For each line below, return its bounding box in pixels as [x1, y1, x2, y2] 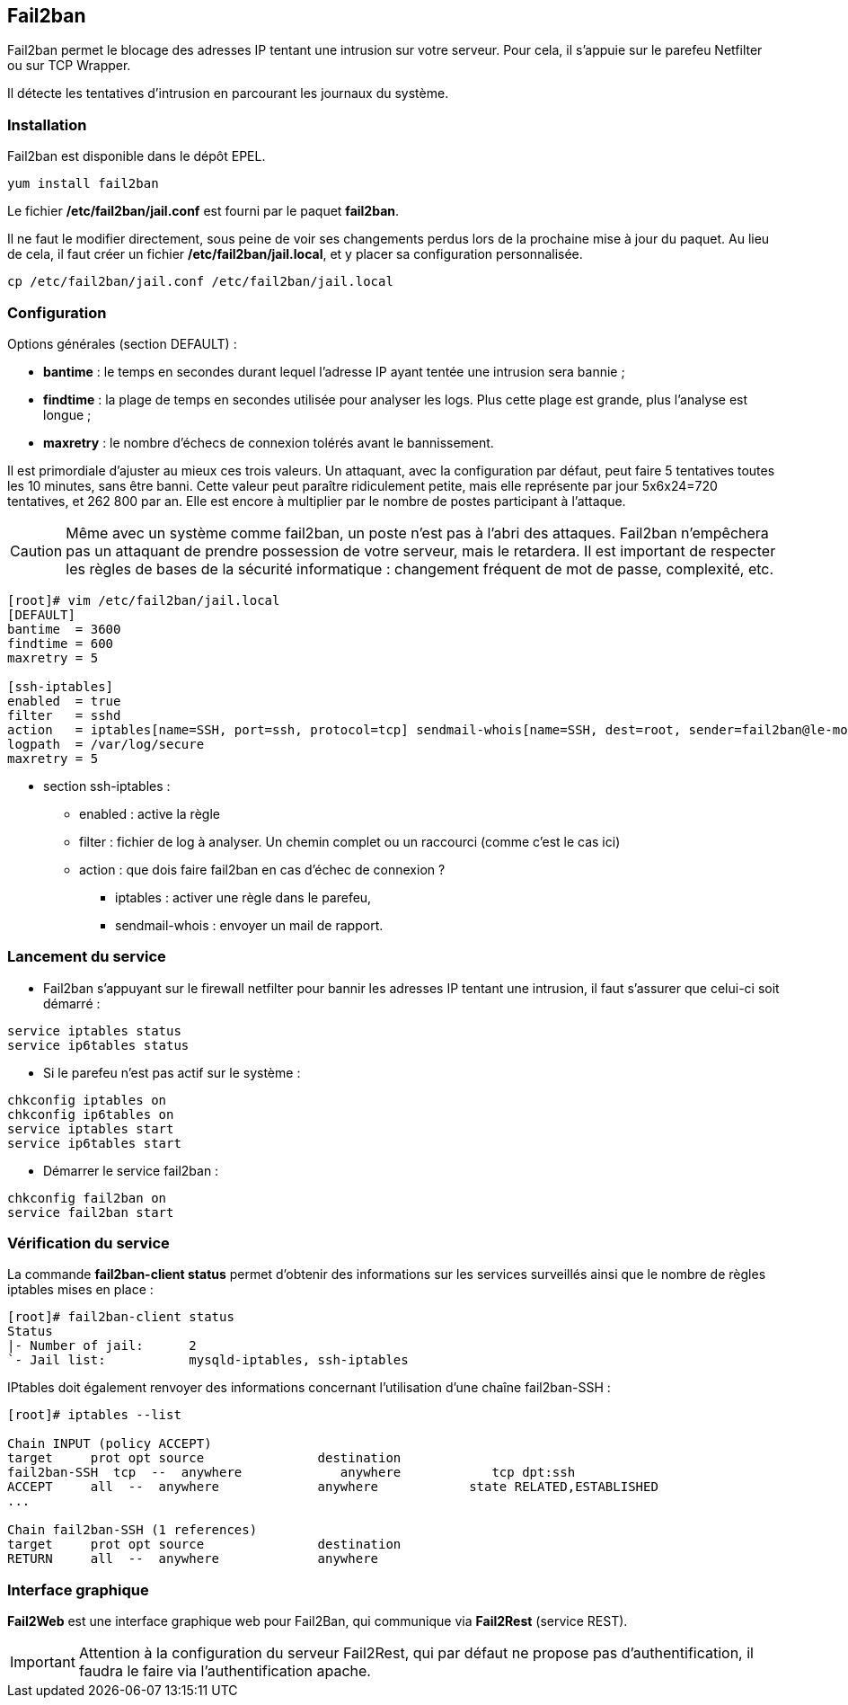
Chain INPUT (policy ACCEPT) [7, 1436, 212, 1452]
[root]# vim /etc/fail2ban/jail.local [7, 592, 280, 608]
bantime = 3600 [7, 621, 121, 636]
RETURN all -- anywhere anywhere [7, 1551, 379, 1567]
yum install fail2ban [7, 176, 159, 191]
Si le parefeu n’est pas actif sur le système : [43, 1064, 301, 1080]
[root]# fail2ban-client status [7, 1310, 234, 1325]
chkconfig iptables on [7, 1092, 167, 1107]
